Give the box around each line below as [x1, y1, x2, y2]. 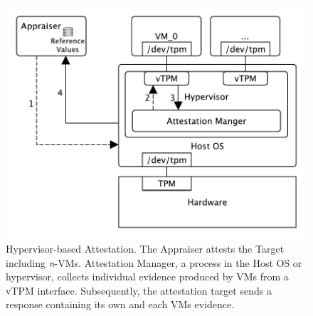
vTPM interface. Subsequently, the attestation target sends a [6, 283, 272, 297]
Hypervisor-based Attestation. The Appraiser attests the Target [6, 241, 285, 256]
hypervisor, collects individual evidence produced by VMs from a [6, 269, 289, 284]
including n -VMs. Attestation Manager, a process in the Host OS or [6, 255, 302, 270]
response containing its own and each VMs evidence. [6, 297, 235, 312]
